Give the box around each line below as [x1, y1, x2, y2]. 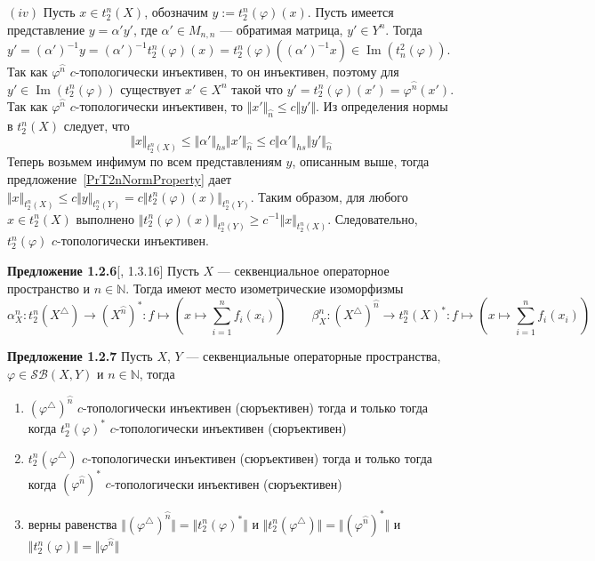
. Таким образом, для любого [250, 187, 408, 205]
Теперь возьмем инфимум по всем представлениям [7, 152, 282, 171]
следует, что [63, 116, 130, 135]
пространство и [7, 278, 91, 297]
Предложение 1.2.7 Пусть [7, 347, 153, 365]
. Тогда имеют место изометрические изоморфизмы [125, 278, 404, 297]
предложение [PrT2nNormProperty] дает [7, 170, 232, 188]
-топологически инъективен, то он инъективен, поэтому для [75, 62, 399, 81]
